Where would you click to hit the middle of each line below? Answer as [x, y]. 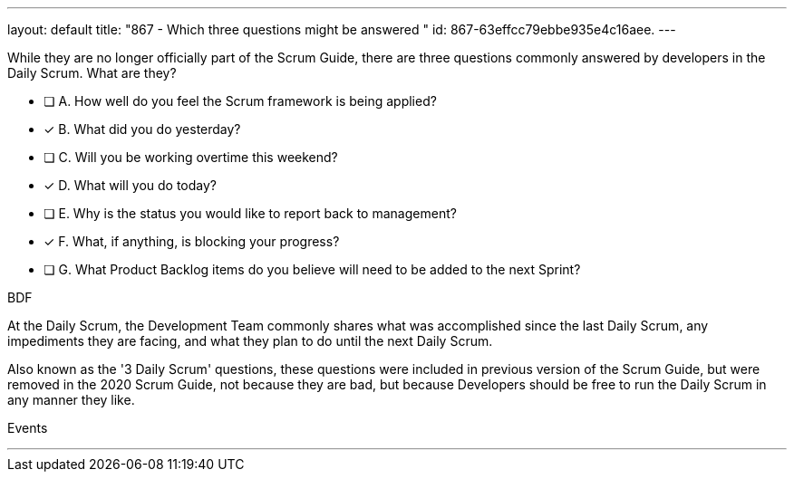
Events [28, 428]
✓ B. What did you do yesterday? [142, 129]
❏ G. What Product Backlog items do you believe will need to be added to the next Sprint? [312, 269]
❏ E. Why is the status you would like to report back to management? [250, 213]
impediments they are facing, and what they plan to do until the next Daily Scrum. [250, 341]
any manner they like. [71, 400]
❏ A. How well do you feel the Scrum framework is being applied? [240, 101]
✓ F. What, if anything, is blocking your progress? [192, 241]
